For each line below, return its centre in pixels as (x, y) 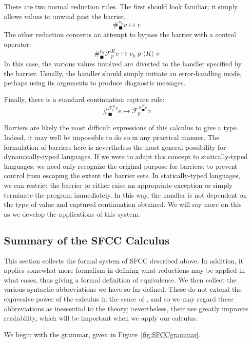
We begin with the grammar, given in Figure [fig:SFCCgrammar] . (102, 334)
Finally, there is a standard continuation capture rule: (84, 99)
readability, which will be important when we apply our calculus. (101, 318)
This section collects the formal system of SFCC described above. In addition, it (124, 260)
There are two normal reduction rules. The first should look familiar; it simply (121, 6)
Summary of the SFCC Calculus (87, 240)
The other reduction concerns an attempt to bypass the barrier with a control (120, 34)
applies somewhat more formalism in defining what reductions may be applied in (125, 270)
